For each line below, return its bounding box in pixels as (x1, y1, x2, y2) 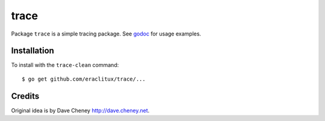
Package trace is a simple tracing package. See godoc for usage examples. (11, 30, 202, 37)
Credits (11, 91, 40, 101)
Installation (11, 46, 54, 56)
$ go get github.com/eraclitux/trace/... (22, 75, 146, 82)
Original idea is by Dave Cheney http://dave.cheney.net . (11, 107, 150, 114)
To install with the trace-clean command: (11, 61, 119, 69)
